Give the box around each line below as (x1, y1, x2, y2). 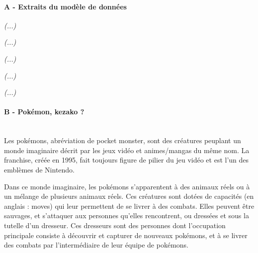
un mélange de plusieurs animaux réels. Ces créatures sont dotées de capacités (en (4, 191, 254, 201)
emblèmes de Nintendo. (4, 164, 75, 174)
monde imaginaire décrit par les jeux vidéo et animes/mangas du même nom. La (4, 145, 250, 155)
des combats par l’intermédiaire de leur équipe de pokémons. (4, 240, 188, 250)
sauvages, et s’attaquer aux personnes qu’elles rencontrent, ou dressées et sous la (4, 210, 249, 221)
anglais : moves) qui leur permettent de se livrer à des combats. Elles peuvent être (4, 200, 255, 211)
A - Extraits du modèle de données (4, 1, 127, 11)
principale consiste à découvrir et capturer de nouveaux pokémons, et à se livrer (4, 230, 248, 240)
